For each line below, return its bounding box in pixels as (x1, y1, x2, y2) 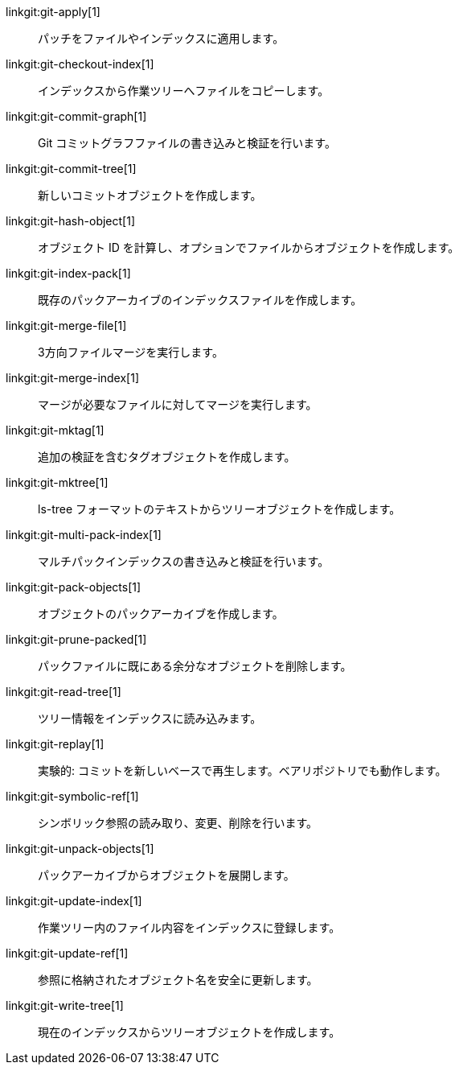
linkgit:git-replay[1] (6, 737, 105, 751)
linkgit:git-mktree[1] (6, 476, 109, 489)
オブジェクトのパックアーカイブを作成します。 (38, 607, 284, 620)
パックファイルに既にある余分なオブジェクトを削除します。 (38, 659, 352, 673)
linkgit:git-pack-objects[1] (6, 580, 141, 594)
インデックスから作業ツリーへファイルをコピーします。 (38, 84, 330, 97)
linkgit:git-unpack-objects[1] (6, 842, 154, 855)
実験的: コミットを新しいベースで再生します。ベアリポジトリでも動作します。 (38, 764, 447, 777)
